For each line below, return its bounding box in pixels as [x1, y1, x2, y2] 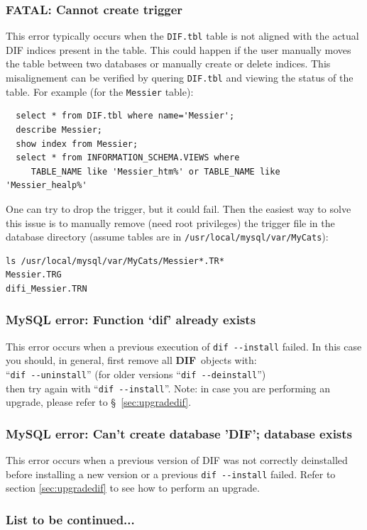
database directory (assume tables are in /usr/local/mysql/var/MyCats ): [6, 229, 329, 244]
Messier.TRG [6, 270, 62, 280]
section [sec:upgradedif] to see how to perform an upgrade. [6, 480, 260, 495]
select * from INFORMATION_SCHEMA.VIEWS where [16, 153, 240, 163]
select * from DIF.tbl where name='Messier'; [16, 111, 235, 121]
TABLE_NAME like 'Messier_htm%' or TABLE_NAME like [31, 166, 280, 177]
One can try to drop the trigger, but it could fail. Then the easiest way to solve [6, 201, 351, 216]
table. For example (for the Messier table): [6, 84, 194, 99]
